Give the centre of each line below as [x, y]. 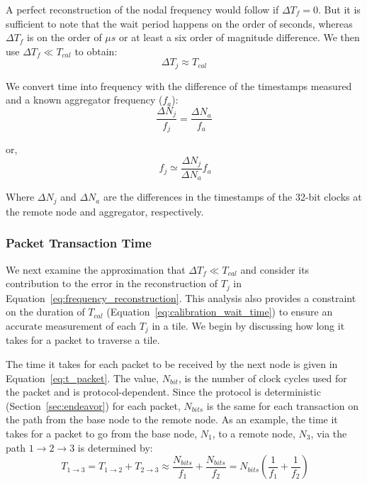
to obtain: [96, 51]
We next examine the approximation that [96, 269]
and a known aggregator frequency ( [84, 100]
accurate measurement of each [71, 325]
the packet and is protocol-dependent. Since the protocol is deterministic [163, 392]
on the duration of [45, 312]
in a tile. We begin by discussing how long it [248, 325]
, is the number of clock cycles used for [262, 378]
